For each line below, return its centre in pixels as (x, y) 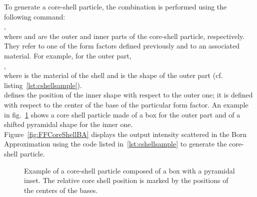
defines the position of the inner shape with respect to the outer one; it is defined (128, 95)
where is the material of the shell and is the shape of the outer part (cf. (113, 75)
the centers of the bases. (61, 190)
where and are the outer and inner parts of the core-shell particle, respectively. (124, 36)
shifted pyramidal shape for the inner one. (68, 124)
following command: (35, 16)
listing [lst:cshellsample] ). (43, 85)
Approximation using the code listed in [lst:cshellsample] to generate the (115, 144)
